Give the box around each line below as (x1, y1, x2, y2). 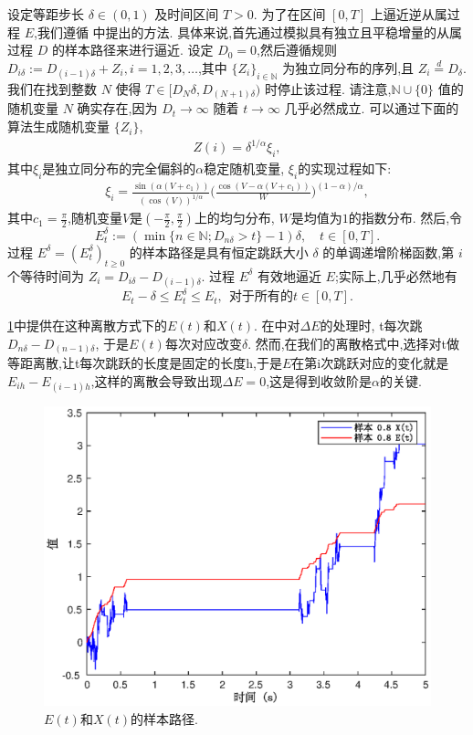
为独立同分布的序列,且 (282, 58, 415, 77)
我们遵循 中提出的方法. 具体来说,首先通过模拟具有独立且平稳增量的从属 (37, 22, 463, 41)
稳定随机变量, (204, 159, 285, 177)
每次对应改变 (164, 333, 242, 352)
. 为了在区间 (253, 5, 326, 23)
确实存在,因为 (77, 99, 158, 118)
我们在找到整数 (7, 79, 97, 98)
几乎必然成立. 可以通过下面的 (284, 99, 459, 118)
